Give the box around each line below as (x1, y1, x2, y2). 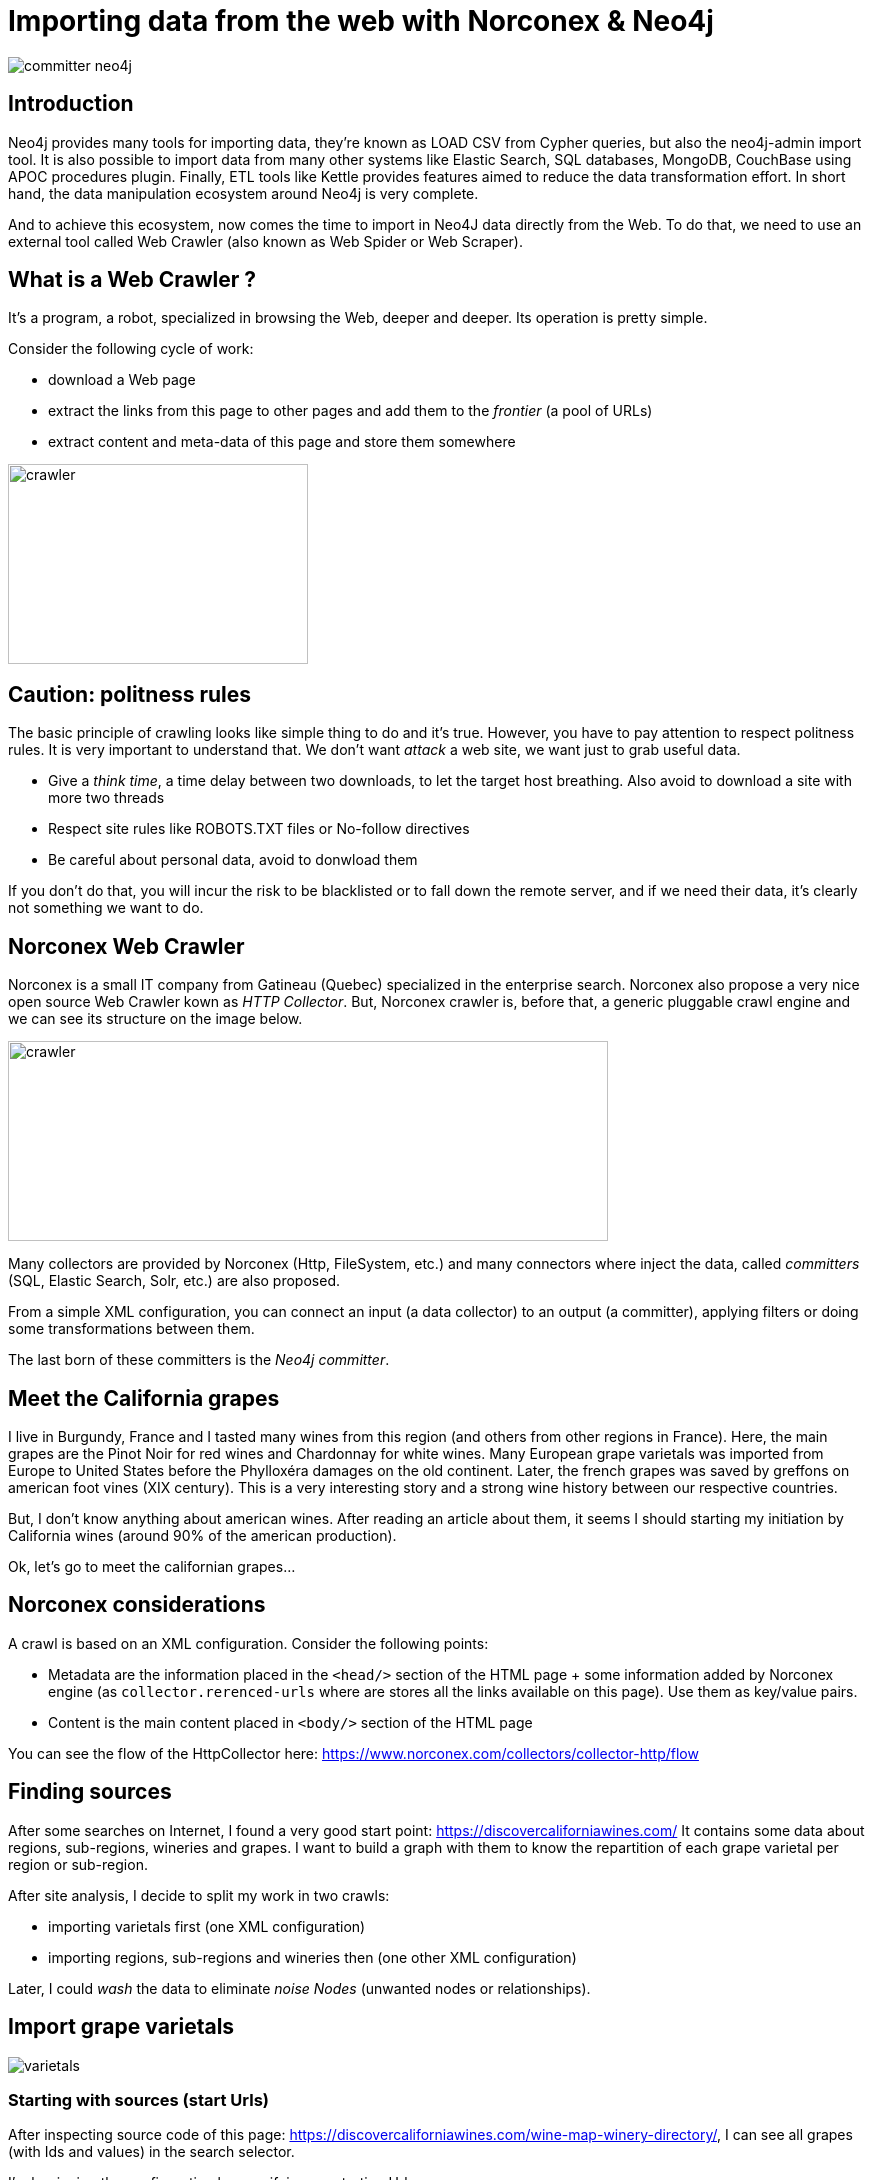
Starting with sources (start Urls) (8, 2089, 269, 2110)
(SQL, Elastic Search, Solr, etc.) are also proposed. (8, 1272, 340, 1290)
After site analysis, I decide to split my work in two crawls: (8, 1886, 390, 1904)
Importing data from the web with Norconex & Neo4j (8, 4, 714, 38)
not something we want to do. (8, 899, 204, 917)
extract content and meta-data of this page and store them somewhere (48, 433, 516, 451)
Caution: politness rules (8, 681, 251, 707)
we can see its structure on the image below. (8, 1010, 303, 1028)
